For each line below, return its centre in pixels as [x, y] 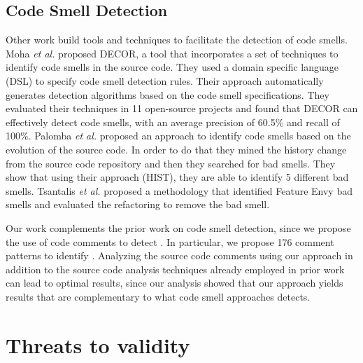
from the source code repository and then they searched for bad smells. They [171, 163]
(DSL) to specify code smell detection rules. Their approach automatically [165, 80]
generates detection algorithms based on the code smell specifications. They [168, 94]
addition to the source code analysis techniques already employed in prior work [175, 269]
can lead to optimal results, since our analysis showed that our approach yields [175, 283]
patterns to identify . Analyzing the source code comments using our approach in [179, 255]
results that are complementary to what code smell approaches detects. [158, 296]
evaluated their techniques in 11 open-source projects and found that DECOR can [182, 108]
